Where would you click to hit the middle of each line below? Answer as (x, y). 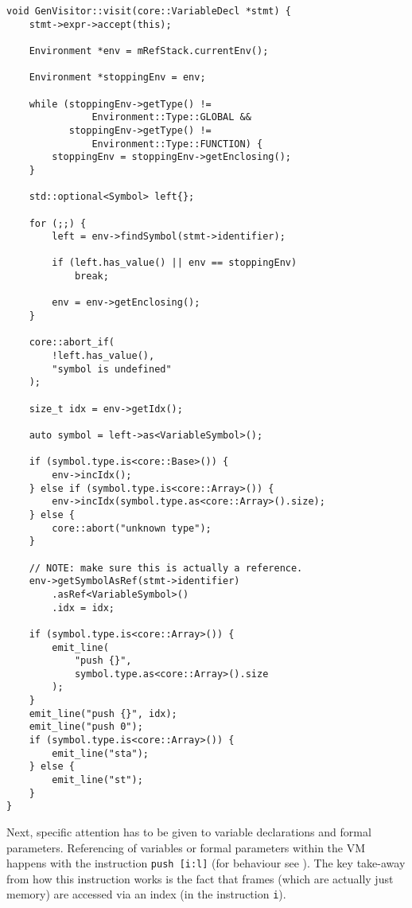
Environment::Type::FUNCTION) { (177, 144)
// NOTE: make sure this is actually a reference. (166, 568)
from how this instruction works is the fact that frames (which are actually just (200, 878)
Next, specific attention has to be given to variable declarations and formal (189, 832)
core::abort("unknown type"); (132, 528)
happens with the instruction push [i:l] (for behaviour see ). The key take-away (206, 863)
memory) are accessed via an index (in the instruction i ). (146, 894)
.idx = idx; (84, 608)
